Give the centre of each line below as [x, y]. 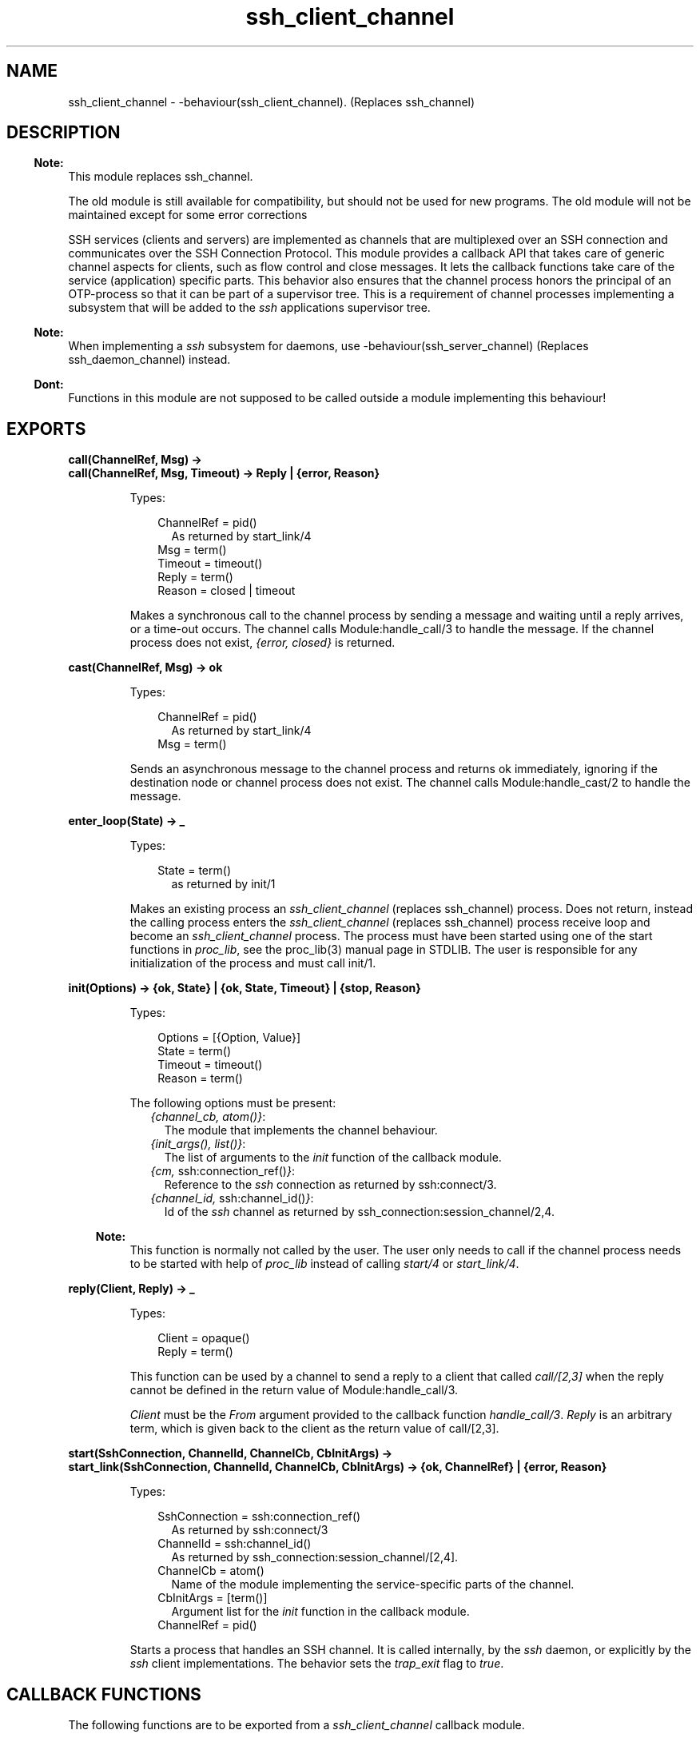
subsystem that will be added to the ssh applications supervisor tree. [249, 308]
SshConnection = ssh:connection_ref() [259, 1517]
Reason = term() [200, 1078]
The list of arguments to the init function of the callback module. [333, 1158]
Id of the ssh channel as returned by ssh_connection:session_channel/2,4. [359, 1212]
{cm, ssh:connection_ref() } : [223, 1171]
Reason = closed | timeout [227, 591]
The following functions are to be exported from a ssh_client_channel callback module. [296, 1725]
